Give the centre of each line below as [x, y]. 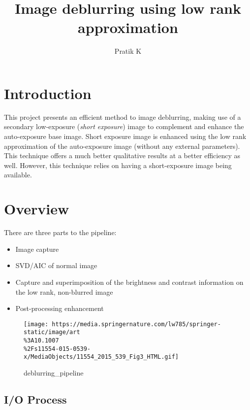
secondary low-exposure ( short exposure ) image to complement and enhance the [124, 126]
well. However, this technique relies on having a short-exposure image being [118, 165]
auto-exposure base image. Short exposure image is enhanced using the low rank [125, 136]
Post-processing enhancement [60, 308]
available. [18, 175]
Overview [37, 209]
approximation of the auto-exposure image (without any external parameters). [122, 146]
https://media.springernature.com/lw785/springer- [136, 324]
